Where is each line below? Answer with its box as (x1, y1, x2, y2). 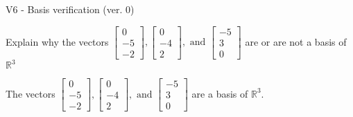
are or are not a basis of (245, 34, 347, 48)
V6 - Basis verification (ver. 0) (6, 2, 135, 16)
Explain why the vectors (6, 34, 109, 48)
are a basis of (191, 86, 248, 100)
